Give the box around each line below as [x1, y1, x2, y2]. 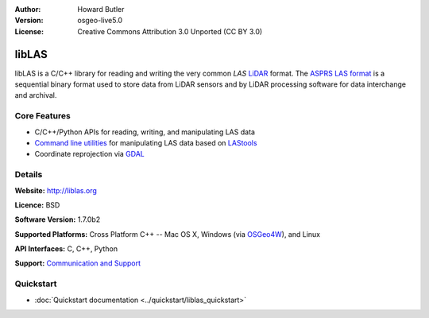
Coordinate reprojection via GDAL [34, 149, 145, 159]
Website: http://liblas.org [14, 185, 97, 195]
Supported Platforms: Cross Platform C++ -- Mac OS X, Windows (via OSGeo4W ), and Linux [14, 229, 321, 238]
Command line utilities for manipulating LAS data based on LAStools [34, 138, 257, 147]
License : [14, 26, 44, 36]
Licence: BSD [14, 200, 60, 210]
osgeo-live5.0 [77, 16, 123, 25]
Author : [14, 5, 41, 14]
